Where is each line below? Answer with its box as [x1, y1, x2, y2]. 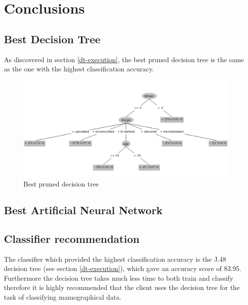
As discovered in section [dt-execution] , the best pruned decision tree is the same [4, 54, 244, 64]
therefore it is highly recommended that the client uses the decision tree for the [4, 282, 240, 292]
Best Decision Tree [4, 31, 100, 46]
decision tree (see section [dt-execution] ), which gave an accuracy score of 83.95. [4, 263, 242, 273]
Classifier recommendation [4, 231, 140, 246]
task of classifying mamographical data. [4, 292, 122, 302]
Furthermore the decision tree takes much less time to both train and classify [4, 272, 233, 283]
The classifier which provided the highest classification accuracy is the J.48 [4, 254, 227, 264]
